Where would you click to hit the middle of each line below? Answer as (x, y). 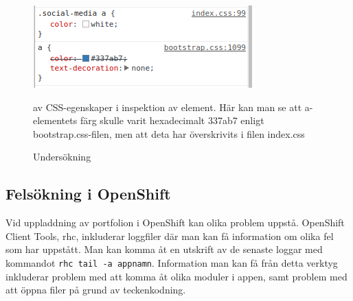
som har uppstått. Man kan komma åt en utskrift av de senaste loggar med (164, 249)
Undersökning (62, 157)
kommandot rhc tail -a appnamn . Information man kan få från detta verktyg (172, 262)
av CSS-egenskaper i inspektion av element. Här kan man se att (168, 107)
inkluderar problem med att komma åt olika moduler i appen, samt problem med (176, 276)
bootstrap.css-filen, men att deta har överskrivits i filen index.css (169, 133)
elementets (55, 120)
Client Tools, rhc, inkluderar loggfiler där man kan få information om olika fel (170, 236)
